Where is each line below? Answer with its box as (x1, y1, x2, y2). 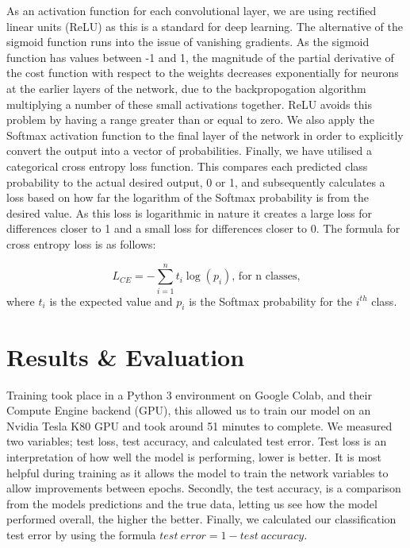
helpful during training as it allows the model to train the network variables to (6, 464, 389, 480)
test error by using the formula (6, 526, 156, 542)
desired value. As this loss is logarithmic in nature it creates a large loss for (6, 204, 372, 221)
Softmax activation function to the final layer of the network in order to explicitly (6, 126, 404, 143)
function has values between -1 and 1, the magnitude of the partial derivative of (6, 48, 394, 65)
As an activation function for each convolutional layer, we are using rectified (6, 2, 377, 18)
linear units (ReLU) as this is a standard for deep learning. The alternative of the (6, 17, 403, 34)
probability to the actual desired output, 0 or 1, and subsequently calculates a (6, 173, 385, 190)
